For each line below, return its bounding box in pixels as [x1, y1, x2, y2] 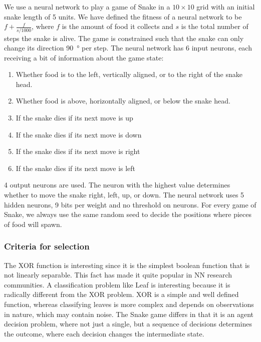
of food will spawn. [4, 218, 62, 229]
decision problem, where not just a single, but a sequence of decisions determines [4, 318, 252, 329]
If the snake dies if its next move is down [16, 129, 142, 139]
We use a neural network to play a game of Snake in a [4, 1, 170, 11]
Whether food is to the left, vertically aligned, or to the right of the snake [16, 69, 243, 79]
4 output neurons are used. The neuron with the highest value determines [4, 179, 230, 190]
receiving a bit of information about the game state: [4, 52, 164, 62]
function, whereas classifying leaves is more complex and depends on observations [4, 299, 254, 309]
